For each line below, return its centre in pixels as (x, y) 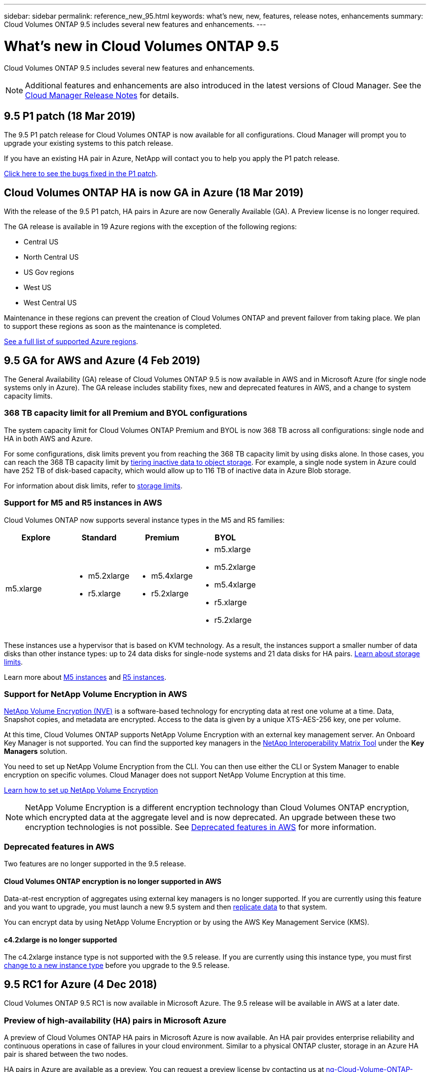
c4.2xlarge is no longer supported (61, 939)
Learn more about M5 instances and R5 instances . (85, 677)
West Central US (50, 303)
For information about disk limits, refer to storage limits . (93, 485)
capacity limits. (28, 396)
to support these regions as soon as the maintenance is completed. (113, 326)
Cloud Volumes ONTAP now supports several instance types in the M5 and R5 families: (144, 520)
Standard (99, 537)
